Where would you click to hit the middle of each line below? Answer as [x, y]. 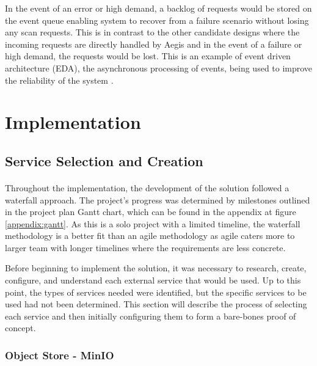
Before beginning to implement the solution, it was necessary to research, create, [156, 268]
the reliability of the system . [59, 80]
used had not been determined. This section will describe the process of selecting [156, 304]
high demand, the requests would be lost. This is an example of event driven [148, 56]
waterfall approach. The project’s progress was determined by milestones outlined [158, 199]
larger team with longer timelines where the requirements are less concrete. [145, 247]
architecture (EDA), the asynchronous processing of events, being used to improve [159, 68]
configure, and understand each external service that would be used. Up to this [153, 280]
